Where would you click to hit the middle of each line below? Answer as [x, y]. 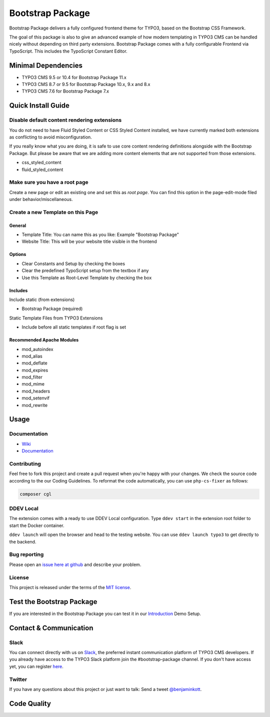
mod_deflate [34, 363]
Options [18, 254]
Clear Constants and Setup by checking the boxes [73, 263]
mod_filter [32, 377]
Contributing [25, 463]
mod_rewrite [34, 405]
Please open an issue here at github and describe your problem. [75, 564]
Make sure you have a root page [49, 182]
